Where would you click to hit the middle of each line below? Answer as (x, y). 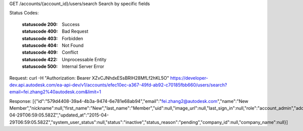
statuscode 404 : (40, 45)
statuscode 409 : (40, 52)
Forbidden (72, 38)
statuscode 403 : (40, 38)
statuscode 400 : (40, 31)
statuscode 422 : (40, 59)
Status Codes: (24, 13)
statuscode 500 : (40, 67)
